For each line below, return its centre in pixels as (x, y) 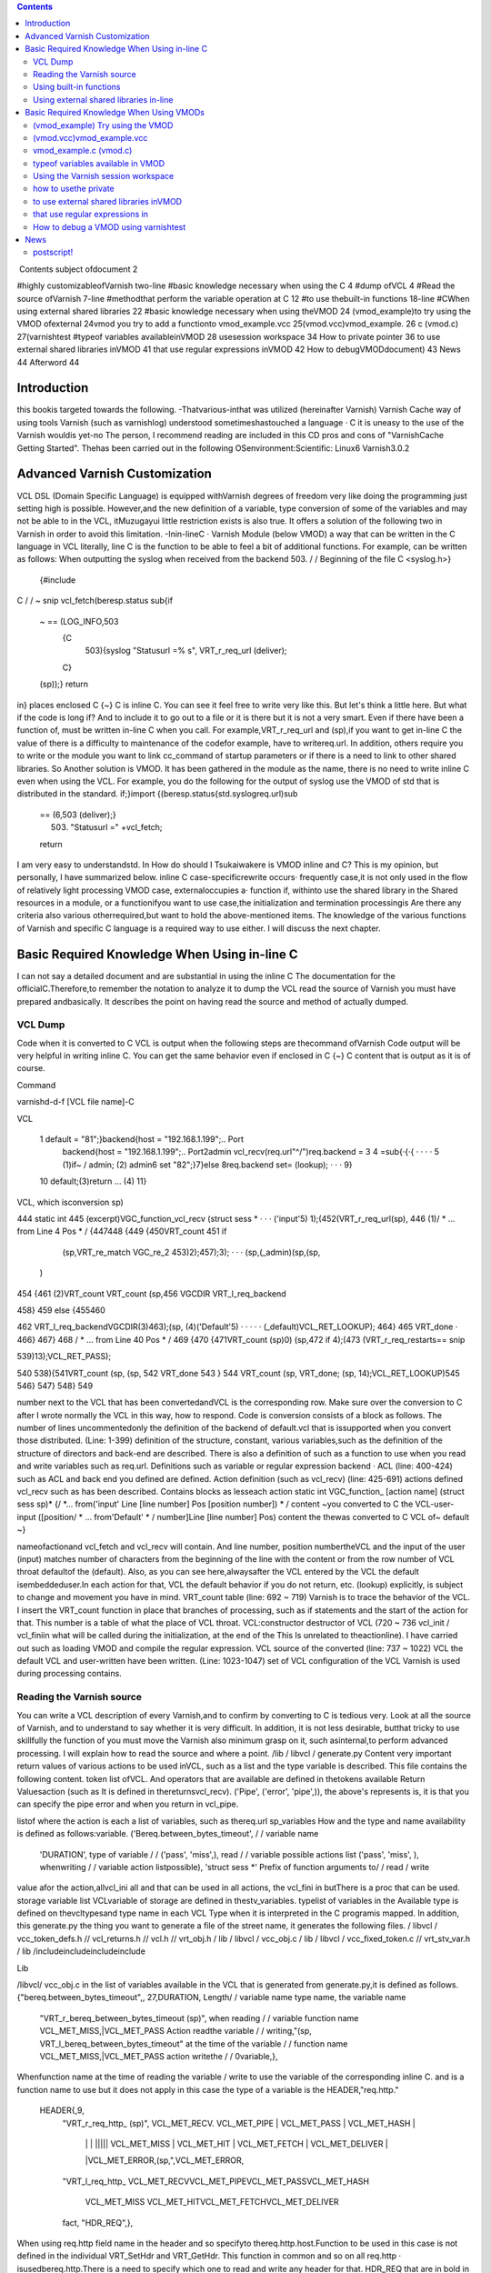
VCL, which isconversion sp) (70, 1202)
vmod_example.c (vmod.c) (83, 151)
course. (31, 1068)
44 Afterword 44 (48, 362)
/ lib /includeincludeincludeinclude (81, 1951)
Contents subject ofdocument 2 (78, 269)
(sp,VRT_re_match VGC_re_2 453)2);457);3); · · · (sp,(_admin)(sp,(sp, (191, 1252)
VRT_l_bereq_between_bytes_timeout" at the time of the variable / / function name (194, 2043)
